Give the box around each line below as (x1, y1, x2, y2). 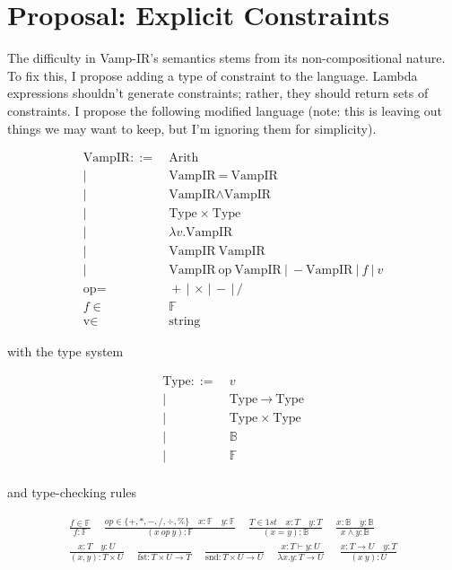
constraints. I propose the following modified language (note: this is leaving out (7, 101, 443, 119)
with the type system (7, 342, 124, 361)
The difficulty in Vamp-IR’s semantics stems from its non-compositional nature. (7, 48, 446, 67)
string (169, 315, 201, 329)
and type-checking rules (7, 483, 137, 502)
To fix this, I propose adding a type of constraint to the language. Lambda (7, 66, 418, 84)
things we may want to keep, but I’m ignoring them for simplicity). (7, 118, 377, 137)
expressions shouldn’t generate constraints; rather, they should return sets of (7, 83, 429, 102)
